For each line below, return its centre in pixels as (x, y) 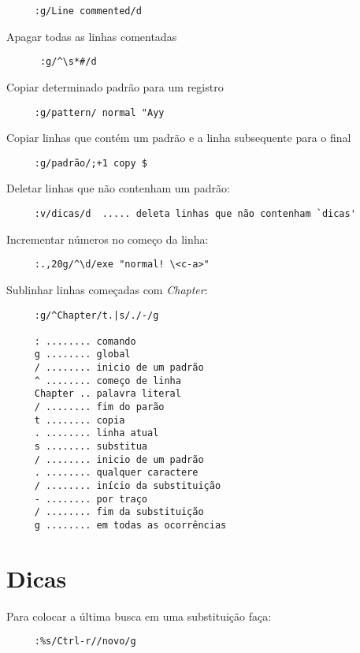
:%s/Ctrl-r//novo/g (85, 642)
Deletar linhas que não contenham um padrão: (118, 188)
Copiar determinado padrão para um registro (115, 86)
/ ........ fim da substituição (119, 512)
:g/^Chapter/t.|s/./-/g (96, 315)
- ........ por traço (91, 499)
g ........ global (82, 354)
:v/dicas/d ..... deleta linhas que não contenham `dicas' (195, 214)
